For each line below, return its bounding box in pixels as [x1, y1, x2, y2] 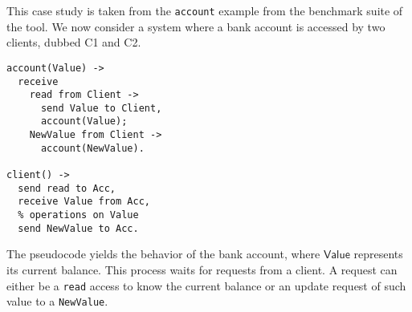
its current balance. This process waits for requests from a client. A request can [6, 261, 398, 278]
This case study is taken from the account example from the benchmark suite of [6, 2, 403, 18]
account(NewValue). [40, 142, 145, 154]
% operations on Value [18, 209, 139, 221]
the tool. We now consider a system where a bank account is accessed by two [6, 18, 385, 34]
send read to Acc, [18, 182, 116, 194]
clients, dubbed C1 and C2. [6, 34, 141, 51]
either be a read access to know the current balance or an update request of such [6, 277, 406, 294]
